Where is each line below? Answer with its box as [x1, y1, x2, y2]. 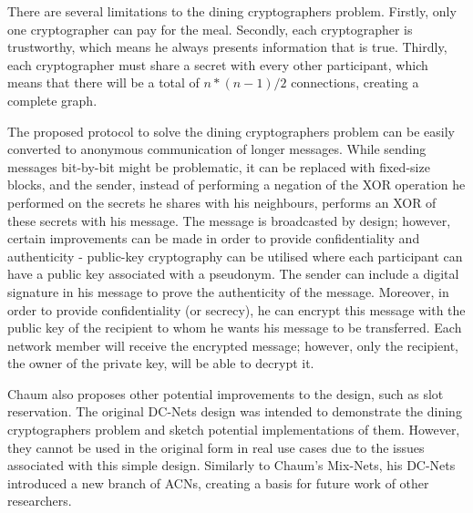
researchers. [7, 491, 72, 510]
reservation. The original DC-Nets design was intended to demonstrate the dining [7, 402, 462, 421]
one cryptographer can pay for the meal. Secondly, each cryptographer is [7, 19, 413, 38]
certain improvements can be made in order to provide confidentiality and [7, 229, 420, 248]
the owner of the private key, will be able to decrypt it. [7, 354, 314, 373]
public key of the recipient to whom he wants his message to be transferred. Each [7, 318, 462, 337]
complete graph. [7, 90, 98, 109]
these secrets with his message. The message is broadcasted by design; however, [7, 210, 451, 230]
